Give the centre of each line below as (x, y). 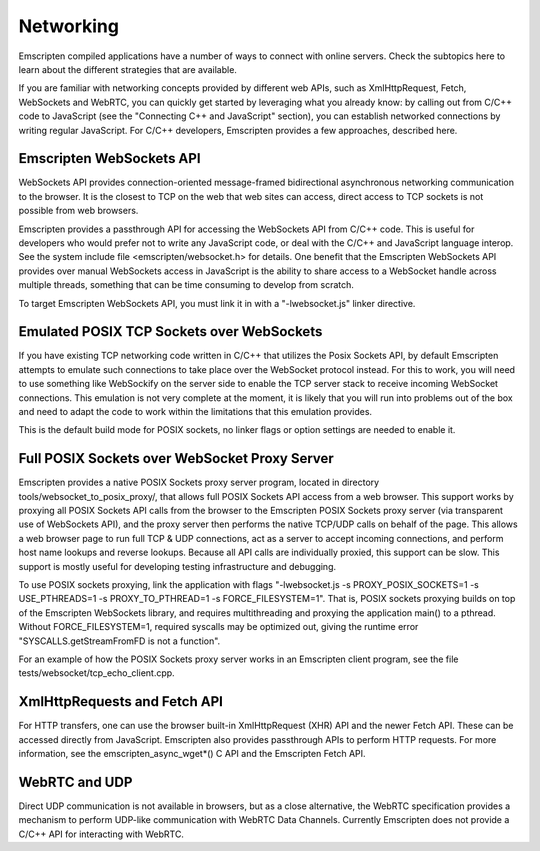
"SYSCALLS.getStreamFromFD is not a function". (119, 641)
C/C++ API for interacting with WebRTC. (101, 834)
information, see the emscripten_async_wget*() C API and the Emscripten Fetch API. (192, 754)
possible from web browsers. (78, 211)
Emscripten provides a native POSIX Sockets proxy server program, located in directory (199, 482)
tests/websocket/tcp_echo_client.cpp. (96, 673)
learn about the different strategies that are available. (127, 69)
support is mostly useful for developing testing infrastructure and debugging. (177, 566)
